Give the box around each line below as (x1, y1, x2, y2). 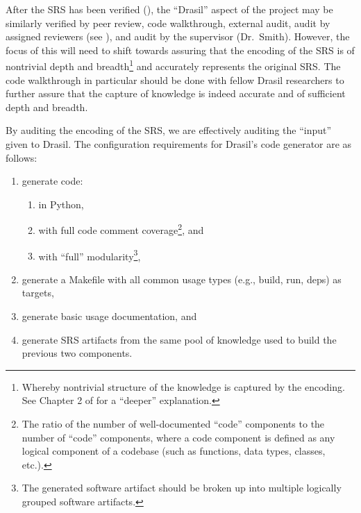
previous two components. (22, 346, 133, 360)
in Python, (38, 196, 84, 211)
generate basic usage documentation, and (22, 309, 197, 323)
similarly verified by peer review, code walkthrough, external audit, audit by (6, 15, 330, 30)
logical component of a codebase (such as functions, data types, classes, (22, 444, 326, 458)
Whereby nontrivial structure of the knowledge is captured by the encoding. (22, 379, 345, 394)
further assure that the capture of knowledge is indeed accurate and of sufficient (6, 86, 346, 101)
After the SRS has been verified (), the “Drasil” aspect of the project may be (6, 2, 333, 16)
